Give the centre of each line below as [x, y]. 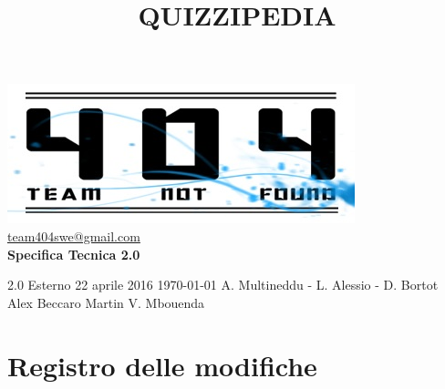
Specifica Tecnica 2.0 [74, 254]
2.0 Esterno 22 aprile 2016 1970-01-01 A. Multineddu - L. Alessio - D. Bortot [223, 285]
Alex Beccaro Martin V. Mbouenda [106, 302]
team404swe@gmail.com [74, 235]
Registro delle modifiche [162, 365]
